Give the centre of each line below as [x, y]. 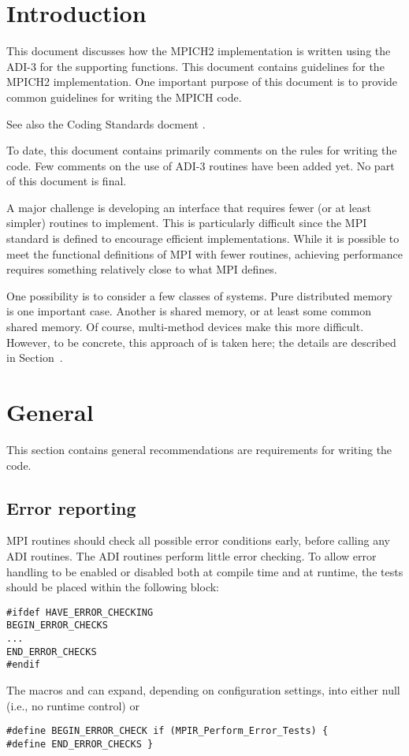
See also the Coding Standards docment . [106, 123]
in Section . [35, 358]
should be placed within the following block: [113, 587]
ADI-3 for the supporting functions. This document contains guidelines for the [195, 66]
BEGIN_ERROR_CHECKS [57, 626]
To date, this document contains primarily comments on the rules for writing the [202, 150]
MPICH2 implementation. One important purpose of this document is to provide [202, 82]
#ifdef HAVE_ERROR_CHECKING [80, 612]
